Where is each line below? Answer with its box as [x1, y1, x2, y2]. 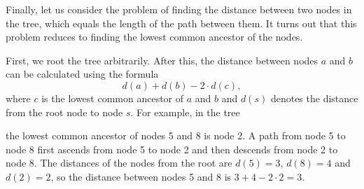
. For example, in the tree [130, 104, 240, 119]
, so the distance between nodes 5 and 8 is [50, 169, 232, 183]
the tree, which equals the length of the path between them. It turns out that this [6, 15, 357, 30]
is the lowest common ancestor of [41, 90, 184, 105]
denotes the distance [270, 90, 358, 105]
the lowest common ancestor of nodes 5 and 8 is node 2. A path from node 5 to [6, 128, 346, 143]
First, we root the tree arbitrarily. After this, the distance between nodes [6, 52, 318, 67]
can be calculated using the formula [6, 66, 159, 81]
